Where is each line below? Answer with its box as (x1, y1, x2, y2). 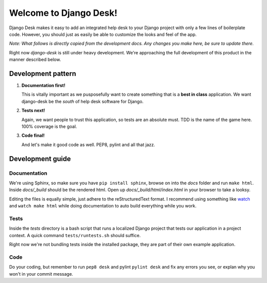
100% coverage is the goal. (21, 123, 77, 129)
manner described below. (9, 57, 61, 63)
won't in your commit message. (9, 271, 74, 277)
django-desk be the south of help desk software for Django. (21, 98, 144, 104)
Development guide (9, 155, 71, 163)
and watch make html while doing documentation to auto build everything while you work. (9, 203, 197, 209)
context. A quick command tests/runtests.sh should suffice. (9, 232, 141, 238)
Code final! (21, 132, 45, 138)
